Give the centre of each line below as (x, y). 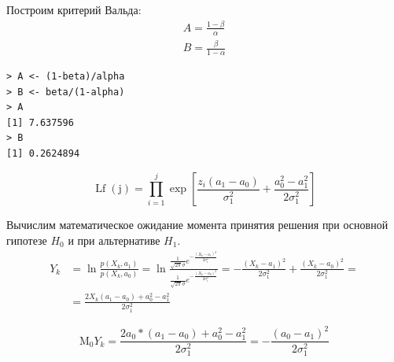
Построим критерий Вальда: (74, 9)
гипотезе (27, 240)
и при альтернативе (114, 240)
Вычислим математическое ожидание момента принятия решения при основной (197, 225)
